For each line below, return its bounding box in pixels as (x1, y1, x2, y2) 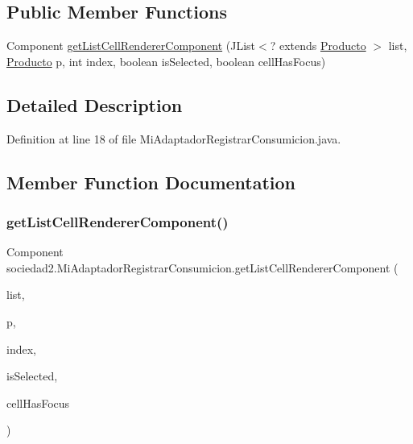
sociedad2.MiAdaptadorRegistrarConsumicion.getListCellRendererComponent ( (6, 259, 399, 276)
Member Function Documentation (6, 169, 296, 194)
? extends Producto (270, 37, 366, 54)
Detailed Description (6, 92, 183, 117)
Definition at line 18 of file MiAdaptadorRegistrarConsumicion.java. (6, 130, 341, 147)
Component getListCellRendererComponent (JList (6, 37, 256, 54)
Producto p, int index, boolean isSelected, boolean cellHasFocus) (6, 52, 326, 69)
